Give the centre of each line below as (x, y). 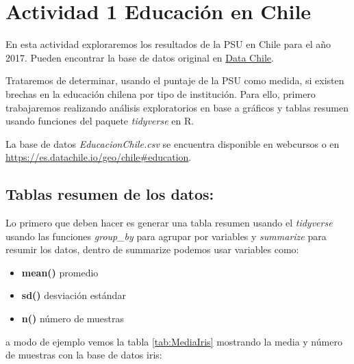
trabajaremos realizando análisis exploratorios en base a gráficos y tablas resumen (177, 107)
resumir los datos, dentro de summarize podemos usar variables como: (152, 249)
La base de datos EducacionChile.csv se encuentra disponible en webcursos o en (173, 143)
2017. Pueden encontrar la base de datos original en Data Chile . (140, 57)
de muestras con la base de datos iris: (84, 355)
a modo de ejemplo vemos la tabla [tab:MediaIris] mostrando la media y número (174, 341)
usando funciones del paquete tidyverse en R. (100, 121)
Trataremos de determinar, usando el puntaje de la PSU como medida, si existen (175, 80)
